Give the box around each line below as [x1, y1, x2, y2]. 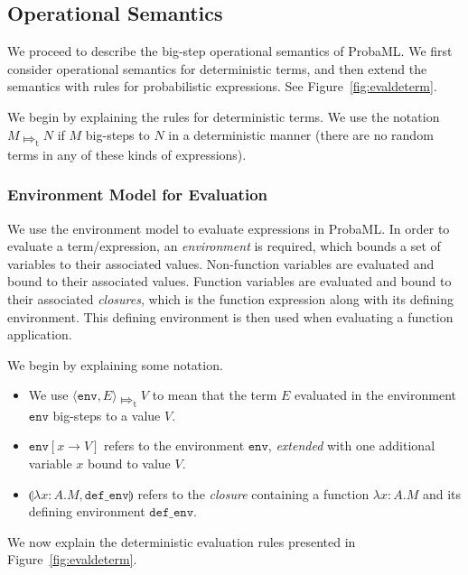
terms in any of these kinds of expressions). [7, 144, 247, 163]
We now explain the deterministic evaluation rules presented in [7, 532, 356, 551]
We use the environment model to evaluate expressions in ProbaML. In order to [7, 218, 450, 237]
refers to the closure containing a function [137, 484, 370, 503]
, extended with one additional [267, 436, 435, 455]
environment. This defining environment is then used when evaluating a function [7, 307, 454, 326]
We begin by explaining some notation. [7, 355, 223, 374]
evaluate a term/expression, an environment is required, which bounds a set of [7, 236, 441, 255]
